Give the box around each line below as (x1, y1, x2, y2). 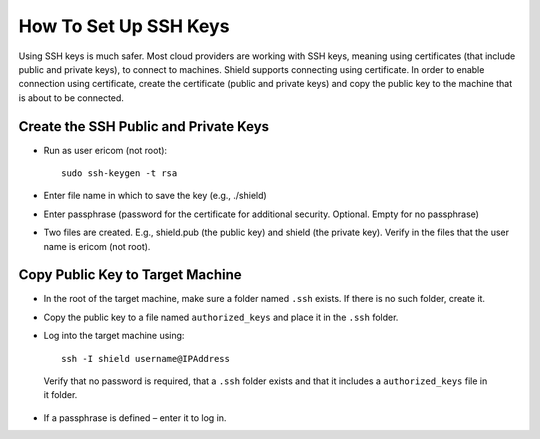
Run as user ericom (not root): (43, 144, 168, 156)
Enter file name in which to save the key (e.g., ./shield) (43, 190, 267, 202)
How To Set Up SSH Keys (18, 15, 230, 37)
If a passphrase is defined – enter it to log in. (43, 411, 227, 424)
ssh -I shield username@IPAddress (61, 353, 230, 364)
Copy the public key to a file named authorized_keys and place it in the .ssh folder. (43, 311, 399, 323)
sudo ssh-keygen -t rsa (61, 168, 178, 179)
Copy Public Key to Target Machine (18, 266, 242, 284)
